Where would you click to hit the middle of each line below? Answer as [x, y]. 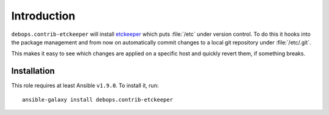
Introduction [43, 16]
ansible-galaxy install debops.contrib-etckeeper [98, 99]
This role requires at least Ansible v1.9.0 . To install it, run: [85, 86]
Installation [33, 71]
